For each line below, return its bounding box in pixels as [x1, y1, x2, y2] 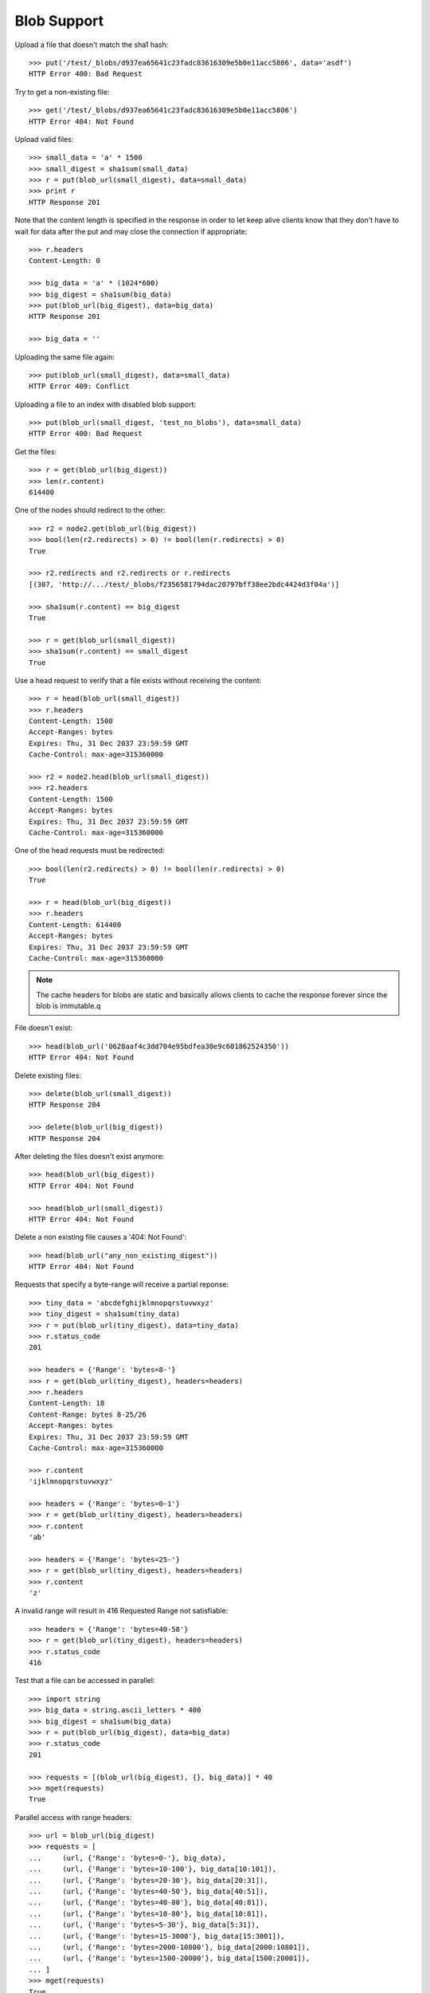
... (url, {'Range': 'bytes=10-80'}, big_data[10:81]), [29, 1909, 268, 1918]
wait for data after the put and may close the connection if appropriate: [14, 226, 248, 236]
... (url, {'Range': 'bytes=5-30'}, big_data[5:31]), [29, 1920, 260, 1929]
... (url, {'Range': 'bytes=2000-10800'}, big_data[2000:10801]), [29, 1942, 311, 1952]
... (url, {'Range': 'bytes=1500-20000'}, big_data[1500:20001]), [29, 1954, 311, 1963]
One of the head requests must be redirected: [14, 846, 165, 855]
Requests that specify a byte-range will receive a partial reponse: [14, 1280, 229, 1289]
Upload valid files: [14, 134, 74, 143]
